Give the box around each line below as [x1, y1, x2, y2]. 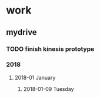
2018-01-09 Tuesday [23, 85, 75, 92]
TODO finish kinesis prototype [6, 45, 95, 53]
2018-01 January [14, 74, 56, 81]
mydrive [6, 27, 37, 37]
